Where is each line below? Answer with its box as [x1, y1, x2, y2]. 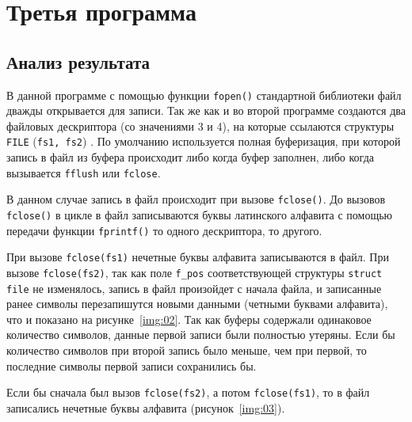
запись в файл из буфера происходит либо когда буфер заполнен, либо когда [6, 149, 374, 165]
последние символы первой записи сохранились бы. [6, 357, 257, 374]
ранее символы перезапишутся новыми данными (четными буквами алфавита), [6, 295, 388, 312]
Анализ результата [6, 49, 150, 74]
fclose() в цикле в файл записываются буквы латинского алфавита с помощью [6, 206, 393, 222]
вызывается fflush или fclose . [6, 164, 161, 181]
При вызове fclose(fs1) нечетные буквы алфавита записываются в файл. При [6, 249, 389, 265]
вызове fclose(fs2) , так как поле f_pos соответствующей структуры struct [6, 264, 383, 280]
